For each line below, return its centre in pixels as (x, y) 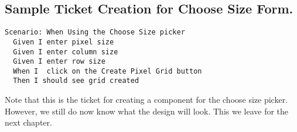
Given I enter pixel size (64, 42)
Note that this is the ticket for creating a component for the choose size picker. (146, 100)
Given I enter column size (66, 52)
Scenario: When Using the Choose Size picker (95, 32)
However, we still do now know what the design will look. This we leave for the (147, 111)
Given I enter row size (59, 62)
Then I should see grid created (76, 81)
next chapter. (28, 122)
